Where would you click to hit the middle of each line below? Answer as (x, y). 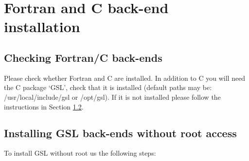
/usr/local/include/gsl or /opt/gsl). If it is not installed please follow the (112, 97)
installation (42, 27)
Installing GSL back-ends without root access (120, 133)
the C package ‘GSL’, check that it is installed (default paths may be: (108, 87)
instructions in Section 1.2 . (44, 106)
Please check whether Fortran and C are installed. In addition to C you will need (125, 78)
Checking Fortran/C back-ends (83, 57)
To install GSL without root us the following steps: (80, 153)
